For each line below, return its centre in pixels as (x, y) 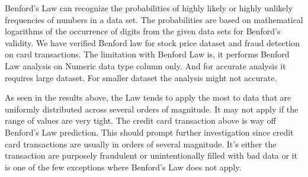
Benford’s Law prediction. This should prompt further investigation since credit (149, 132)
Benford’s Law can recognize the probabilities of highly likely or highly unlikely (149, 8)
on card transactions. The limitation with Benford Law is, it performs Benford (147, 54)
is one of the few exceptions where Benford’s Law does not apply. (123, 167)
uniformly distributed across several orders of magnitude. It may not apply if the (152, 109)
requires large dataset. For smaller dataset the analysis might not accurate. (141, 77)
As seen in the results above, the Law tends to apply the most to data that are (148, 97)
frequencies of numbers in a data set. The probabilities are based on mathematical (154, 19)
